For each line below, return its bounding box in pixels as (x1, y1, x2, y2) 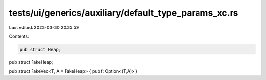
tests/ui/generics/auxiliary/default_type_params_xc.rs (9, 7, 238, 18)
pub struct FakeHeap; (9, 59, 54, 65)
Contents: (9, 33, 29, 39)
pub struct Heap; (19, 47, 62, 52)
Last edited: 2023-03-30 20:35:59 (9, 25, 79, 30)
